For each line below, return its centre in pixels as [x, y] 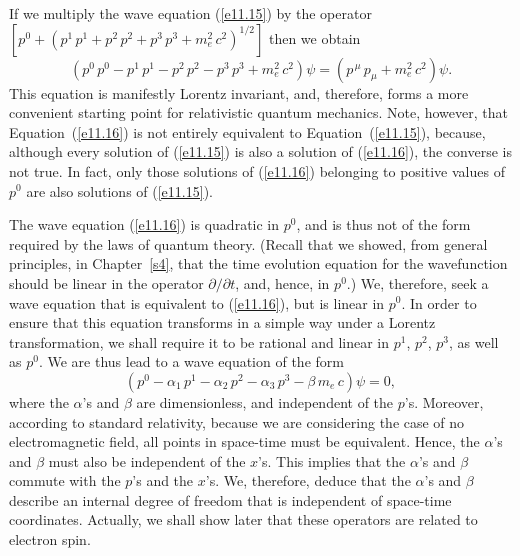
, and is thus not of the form [383, 224]
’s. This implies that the [332, 460]
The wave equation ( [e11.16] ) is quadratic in [144, 224]
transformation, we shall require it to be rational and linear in [199, 341]
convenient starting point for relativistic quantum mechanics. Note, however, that [258, 112]
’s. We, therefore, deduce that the [308, 480]
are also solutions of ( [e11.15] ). [119, 190]
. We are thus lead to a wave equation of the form [191, 361]
